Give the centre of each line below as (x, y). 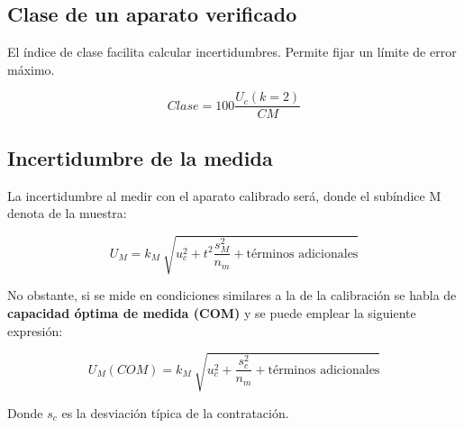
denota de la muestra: (67, 213)
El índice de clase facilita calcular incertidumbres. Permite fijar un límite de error (232, 52)
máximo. (31, 69)
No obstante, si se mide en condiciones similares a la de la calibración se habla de (232, 295)
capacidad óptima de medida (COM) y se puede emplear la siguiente (212, 312)
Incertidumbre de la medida (140, 157)
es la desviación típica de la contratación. (175, 412)
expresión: (35, 330)
